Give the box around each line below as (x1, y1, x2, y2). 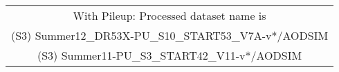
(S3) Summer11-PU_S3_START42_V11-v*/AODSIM (37, 47, 302, 63)
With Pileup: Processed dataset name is (73, 8, 266, 23)
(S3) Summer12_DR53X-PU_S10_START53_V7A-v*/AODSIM (11, 27, 329, 43)
